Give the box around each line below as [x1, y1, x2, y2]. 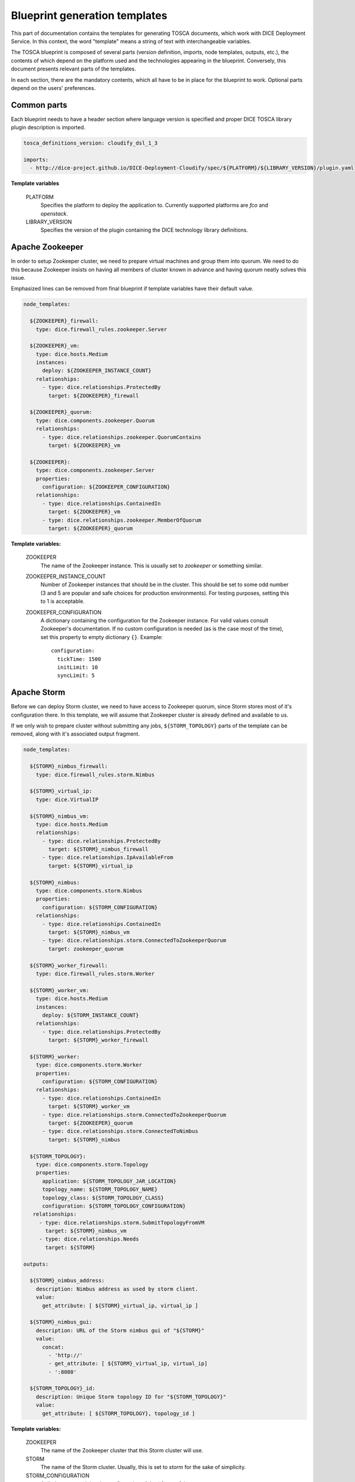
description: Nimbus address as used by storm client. [35, 1285, 198, 1292]
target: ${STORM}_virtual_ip [48, 863, 133, 869]
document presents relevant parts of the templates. [11, 65, 136, 72]
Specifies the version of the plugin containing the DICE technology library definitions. [40, 226, 248, 234]
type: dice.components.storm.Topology [35, 1161, 149, 1168]
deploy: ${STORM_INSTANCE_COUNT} [42, 1011, 139, 1018]
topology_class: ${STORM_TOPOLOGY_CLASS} [42, 1194, 164, 1201]
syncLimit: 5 [57, 672, 95, 679]
